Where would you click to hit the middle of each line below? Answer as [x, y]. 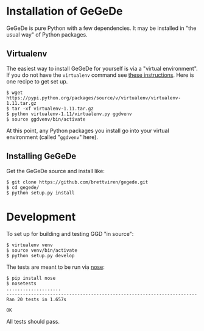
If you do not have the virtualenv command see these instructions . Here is [100, 75]
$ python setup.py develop [40, 255]
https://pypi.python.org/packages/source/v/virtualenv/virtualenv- [94, 98]
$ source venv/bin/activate [42, 250]
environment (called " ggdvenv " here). [52, 137]
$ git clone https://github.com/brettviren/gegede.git [77, 182]
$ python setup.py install [40, 193]
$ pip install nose [31, 278]
